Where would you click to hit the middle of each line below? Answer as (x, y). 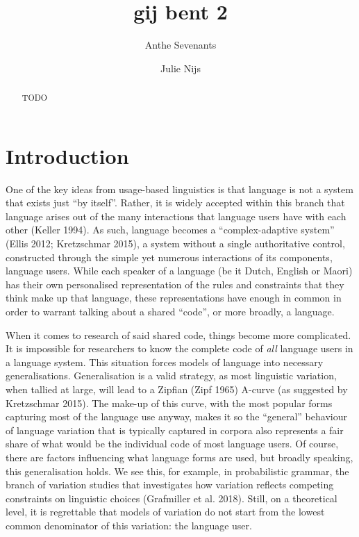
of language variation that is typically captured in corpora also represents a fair (175, 430)
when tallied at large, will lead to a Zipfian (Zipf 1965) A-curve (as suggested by (177, 389)
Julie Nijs (181, 68)
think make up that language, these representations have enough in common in (174, 298)
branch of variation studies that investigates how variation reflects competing (170, 485)
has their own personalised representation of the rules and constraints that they (175, 284)
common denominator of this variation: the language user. (129, 525)
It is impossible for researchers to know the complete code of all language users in (179, 348)
